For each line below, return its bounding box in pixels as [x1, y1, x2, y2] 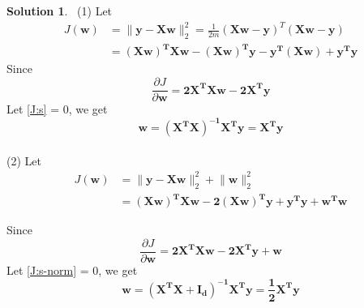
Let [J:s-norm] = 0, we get [6, 261, 138, 278]
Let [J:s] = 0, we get [6, 101, 108, 118]
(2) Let [6, 152, 41, 169]
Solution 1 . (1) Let [6, 2, 113, 19]
